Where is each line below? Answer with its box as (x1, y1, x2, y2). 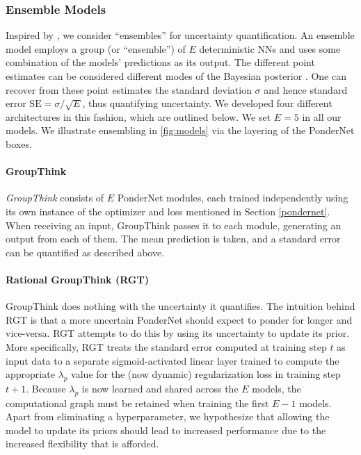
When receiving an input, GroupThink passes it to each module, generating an (6, 217, 342, 232)
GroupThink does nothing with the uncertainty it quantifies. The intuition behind (6, 299, 355, 313)
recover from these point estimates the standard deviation (6, 82, 252, 97)
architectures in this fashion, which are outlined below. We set (6, 109, 271, 124)
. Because (26, 381, 66, 395)
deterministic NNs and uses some (199, 41, 341, 56)
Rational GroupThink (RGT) (6, 272, 149, 286)
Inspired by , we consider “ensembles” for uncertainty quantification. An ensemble (6, 28, 355, 42)
